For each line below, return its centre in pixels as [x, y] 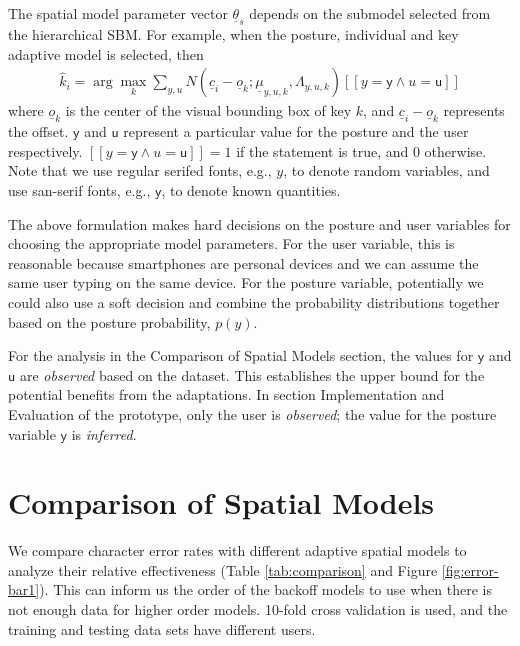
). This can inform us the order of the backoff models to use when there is [265, 589]
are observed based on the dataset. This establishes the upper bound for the [252, 374]
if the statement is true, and [322, 150]
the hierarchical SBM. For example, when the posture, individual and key [233, 34]
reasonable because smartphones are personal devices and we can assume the [243, 262]
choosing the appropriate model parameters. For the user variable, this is [231, 243]
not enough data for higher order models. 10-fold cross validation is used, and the [258, 609]
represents [474, 110]
